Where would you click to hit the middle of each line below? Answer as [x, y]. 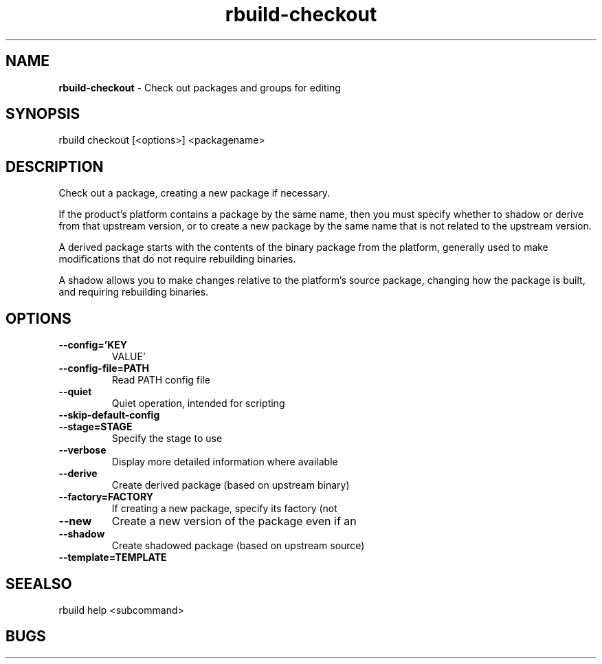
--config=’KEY [93, 345]
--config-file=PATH [104, 368]
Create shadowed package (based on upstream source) [238, 546]
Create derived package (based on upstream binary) [231, 485]
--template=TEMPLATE [113, 557]
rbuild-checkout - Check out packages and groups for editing [200, 87]
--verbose [82, 450]
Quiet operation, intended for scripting [198, 403]
